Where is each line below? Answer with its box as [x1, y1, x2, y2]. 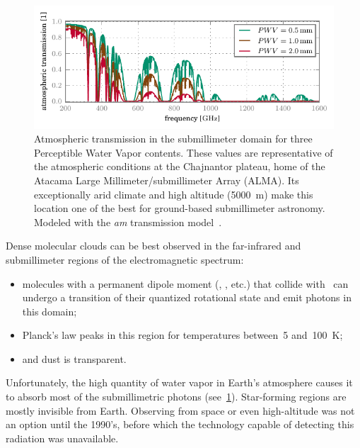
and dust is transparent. [22, 351, 127, 366]
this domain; [22, 303, 77, 318]
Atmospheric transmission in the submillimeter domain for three [34, 131, 313, 146]
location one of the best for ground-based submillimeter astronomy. [34, 201, 325, 215]
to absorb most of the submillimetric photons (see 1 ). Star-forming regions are [6, 389, 347, 404]
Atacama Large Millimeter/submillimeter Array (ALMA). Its [34, 172, 299, 187]
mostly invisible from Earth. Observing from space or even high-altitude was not [6, 403, 355, 418]
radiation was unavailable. [6, 430, 119, 445]
